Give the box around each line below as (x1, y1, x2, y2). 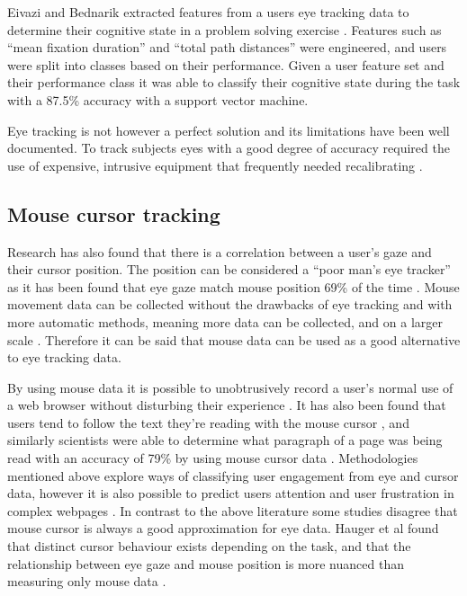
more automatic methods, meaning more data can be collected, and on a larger (7, 312, 443, 331)
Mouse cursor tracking (7, 200, 220, 227)
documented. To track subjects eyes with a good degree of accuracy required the (7, 138, 450, 157)
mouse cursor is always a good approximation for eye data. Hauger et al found (7, 519, 439, 538)
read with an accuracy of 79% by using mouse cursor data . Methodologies (7, 449, 418, 467)
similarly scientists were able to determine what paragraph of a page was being (7, 431, 443, 449)
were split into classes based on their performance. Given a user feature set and (7, 55, 445, 74)
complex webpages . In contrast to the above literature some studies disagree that (7, 501, 458, 520)
